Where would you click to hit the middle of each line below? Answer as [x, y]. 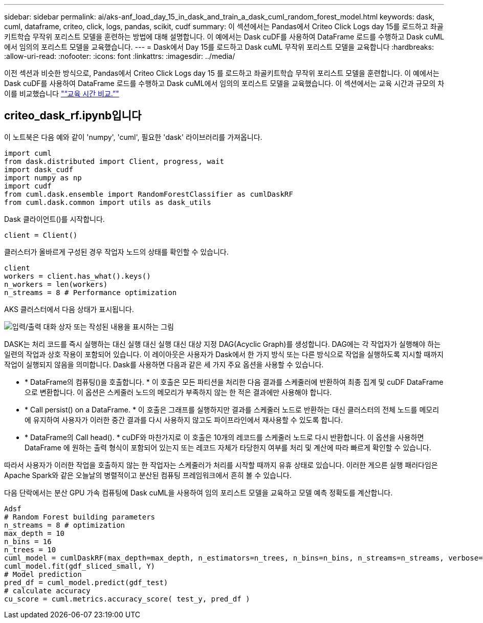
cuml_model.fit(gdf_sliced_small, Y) [80, 566]
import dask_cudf [39, 169]
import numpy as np [43, 178]
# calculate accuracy [47, 590]
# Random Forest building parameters [80, 517]
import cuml [28, 153]
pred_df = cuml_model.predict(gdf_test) [86, 582]
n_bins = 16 [28, 541]
